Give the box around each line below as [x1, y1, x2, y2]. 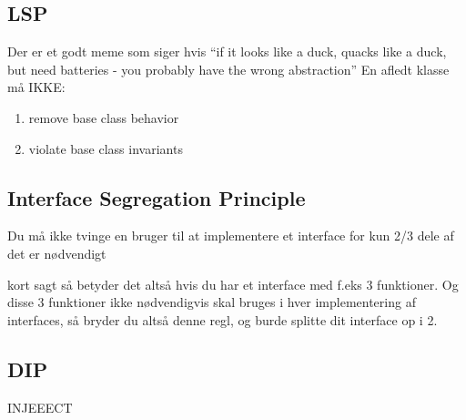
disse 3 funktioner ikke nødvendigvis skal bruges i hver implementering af [7, 292, 416, 312]
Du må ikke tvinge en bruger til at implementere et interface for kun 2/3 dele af [7, 226, 454, 245]
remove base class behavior [28, 108, 179, 127]
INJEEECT [7, 397, 73, 416]
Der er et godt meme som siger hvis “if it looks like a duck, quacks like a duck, [7, 42, 447, 61]
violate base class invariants [28, 138, 183, 158]
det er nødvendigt [7, 243, 106, 262]
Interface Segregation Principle [7, 183, 306, 211]
